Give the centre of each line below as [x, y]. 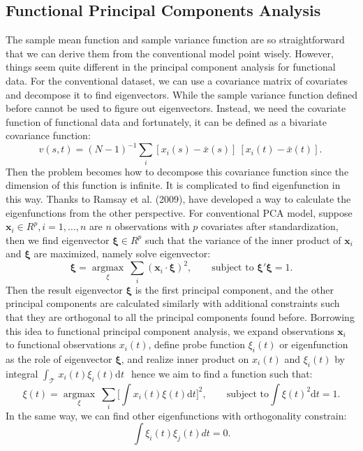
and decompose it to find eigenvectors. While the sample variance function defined [181, 94]
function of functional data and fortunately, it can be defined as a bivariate [166, 121]
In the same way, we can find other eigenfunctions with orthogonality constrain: [176, 415]
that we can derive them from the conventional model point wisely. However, [170, 53]
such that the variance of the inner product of [243, 239]
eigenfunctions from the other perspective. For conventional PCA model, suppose [179, 212]
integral [22, 373]
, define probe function [197, 344]
